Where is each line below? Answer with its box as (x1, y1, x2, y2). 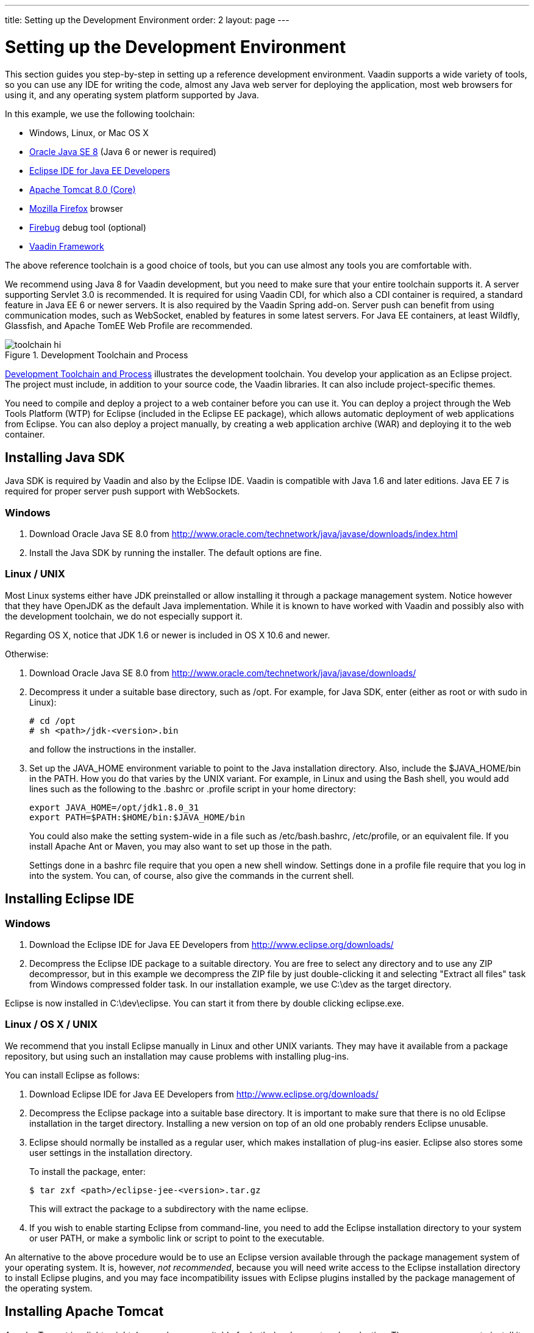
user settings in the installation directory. (29, 1147, 193, 1158)
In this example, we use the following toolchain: (5, 108, 195, 119)
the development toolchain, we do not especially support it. (5, 610, 243, 621)
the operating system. (5, 1282, 93, 1293)
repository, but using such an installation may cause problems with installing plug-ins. (5, 1050, 349, 1061)
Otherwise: (5, 648, 49, 659)
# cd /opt (29, 715, 76, 726)
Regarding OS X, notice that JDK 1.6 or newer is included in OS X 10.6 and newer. (5, 629, 330, 640)
